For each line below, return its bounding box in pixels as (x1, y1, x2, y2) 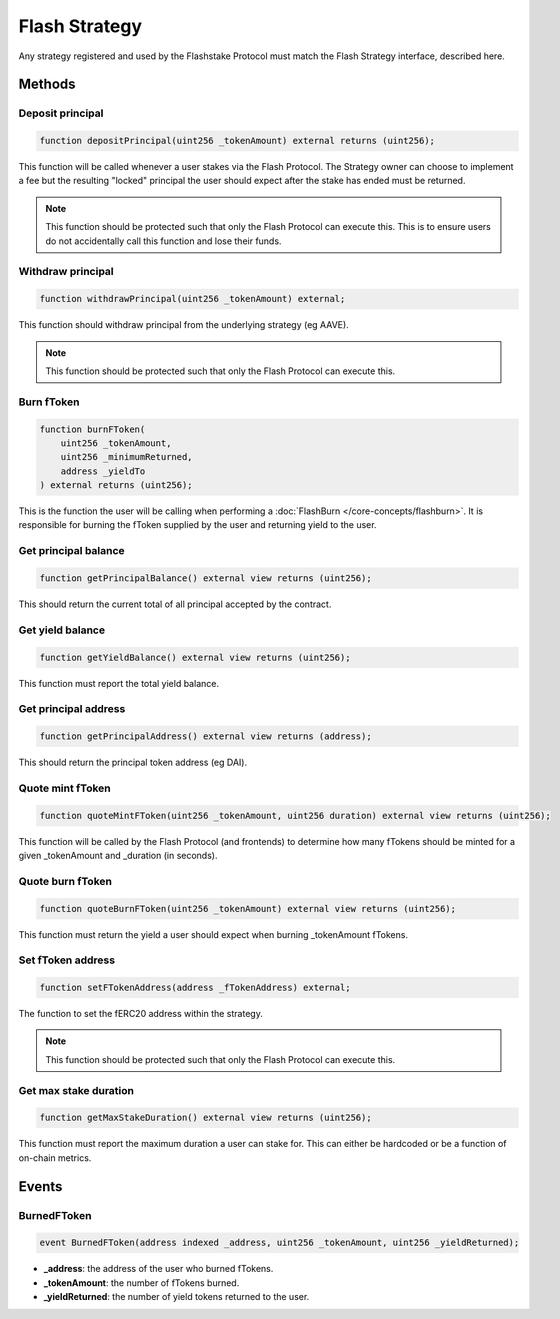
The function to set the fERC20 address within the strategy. (18, 1008, 264, 1020)
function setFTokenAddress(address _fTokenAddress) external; (39, 982, 351, 994)
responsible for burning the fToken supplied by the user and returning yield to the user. (18, 519, 377, 531)
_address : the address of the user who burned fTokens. (43, 1263, 274, 1275)
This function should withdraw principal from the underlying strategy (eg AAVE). (18, 319, 349, 331)
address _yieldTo (60, 465, 146, 477)
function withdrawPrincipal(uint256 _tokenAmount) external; (39, 293, 346, 305)
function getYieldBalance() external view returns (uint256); (39, 651, 351, 663)
